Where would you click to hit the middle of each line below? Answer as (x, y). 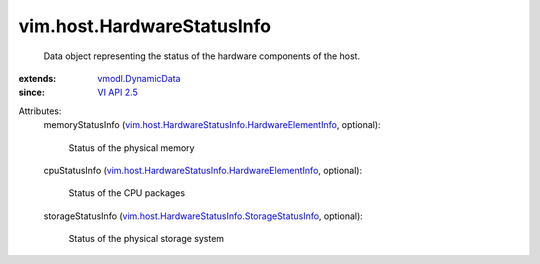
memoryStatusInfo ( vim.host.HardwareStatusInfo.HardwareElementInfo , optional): (212, 125)
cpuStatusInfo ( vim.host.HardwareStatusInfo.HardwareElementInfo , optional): (203, 170)
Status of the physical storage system (146, 239)
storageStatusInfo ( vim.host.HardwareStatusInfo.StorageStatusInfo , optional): (203, 216)
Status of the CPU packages (126, 193)
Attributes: (40, 111)
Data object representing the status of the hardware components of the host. (201, 56)
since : (31, 92)
